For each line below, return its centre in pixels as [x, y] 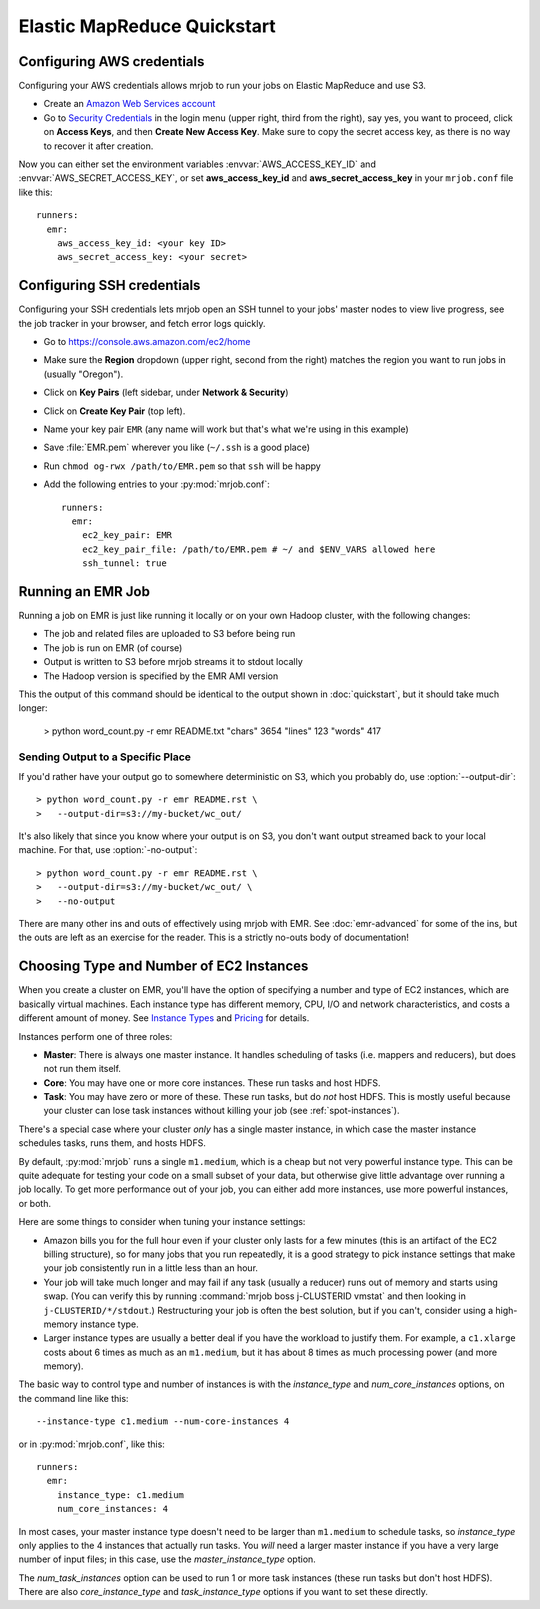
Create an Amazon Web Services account [129, 104]
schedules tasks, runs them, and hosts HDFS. [112, 1143]
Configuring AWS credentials [111, 61]
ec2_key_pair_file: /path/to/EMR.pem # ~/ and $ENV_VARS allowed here [258, 549]
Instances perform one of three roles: [95, 1036]
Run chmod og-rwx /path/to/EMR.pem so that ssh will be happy [182, 466]
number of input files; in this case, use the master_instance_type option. [167, 1559]
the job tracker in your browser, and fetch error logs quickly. [142, 323]
